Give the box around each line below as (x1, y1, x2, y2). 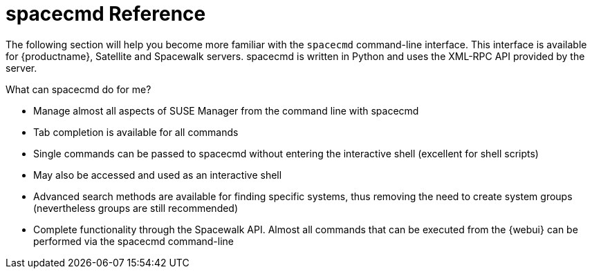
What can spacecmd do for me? (6, 83, 151, 95)
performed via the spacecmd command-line (33, 235, 234, 247)
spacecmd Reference (6, 2, 206, 26)
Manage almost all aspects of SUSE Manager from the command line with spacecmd (33, 104, 419, 117)
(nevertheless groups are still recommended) (33, 202, 239, 214)
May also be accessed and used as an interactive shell (33, 168, 282, 181)
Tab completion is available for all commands (33, 126, 239, 138)
